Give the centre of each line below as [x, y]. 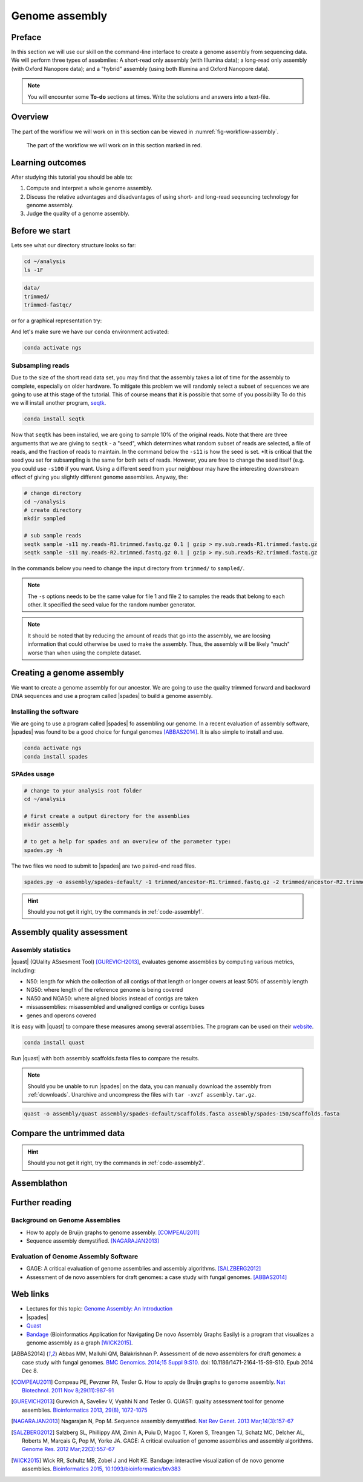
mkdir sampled [45, 519]
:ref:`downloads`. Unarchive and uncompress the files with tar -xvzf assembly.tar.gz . [142, 1095]
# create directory [53, 510]
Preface [26, 37]
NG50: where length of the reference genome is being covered [105, 990]
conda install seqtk [54, 419]
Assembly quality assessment [70, 932]
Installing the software [45, 711]
